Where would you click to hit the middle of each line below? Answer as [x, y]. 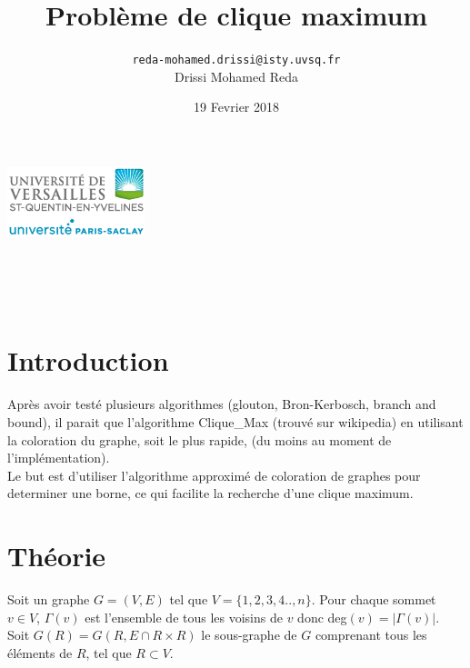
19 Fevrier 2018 [236, 107]
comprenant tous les [371, 635]
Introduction [88, 360]
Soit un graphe [49, 599]
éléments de [40, 652]
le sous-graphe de [249, 635]
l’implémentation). [59, 458]
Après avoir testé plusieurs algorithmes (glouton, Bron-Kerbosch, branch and [222, 404]
